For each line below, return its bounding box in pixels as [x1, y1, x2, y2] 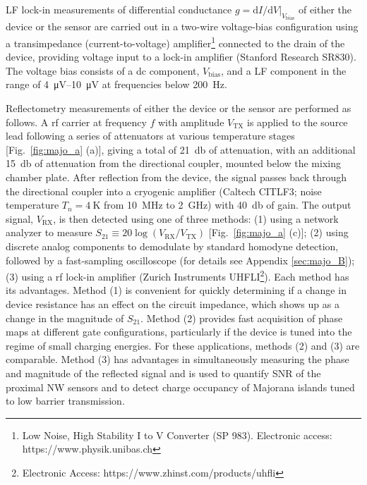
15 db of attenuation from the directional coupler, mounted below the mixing [6, 156, 341, 171]
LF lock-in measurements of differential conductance [6, 2, 232, 16]
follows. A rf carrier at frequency [6, 114, 147, 129]
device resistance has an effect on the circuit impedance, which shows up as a [6, 297, 339, 312]
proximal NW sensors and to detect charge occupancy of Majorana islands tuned [6, 379, 355, 394]
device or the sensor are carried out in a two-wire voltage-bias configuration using [6, 19, 359, 34]
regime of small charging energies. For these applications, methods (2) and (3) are [6, 338, 360, 352]
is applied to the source [247, 114, 348, 129]
